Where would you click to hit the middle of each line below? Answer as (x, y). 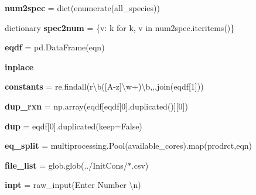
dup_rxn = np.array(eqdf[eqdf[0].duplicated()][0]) (96, 106)
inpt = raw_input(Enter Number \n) (73, 185)
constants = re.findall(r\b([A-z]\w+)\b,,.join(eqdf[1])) (104, 86)
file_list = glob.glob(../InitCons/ (66, 165)
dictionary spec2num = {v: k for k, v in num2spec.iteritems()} (120, 27)
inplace (19, 66)
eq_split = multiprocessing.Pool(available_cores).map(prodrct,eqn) (128, 146)
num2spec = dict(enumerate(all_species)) (82, 8)
